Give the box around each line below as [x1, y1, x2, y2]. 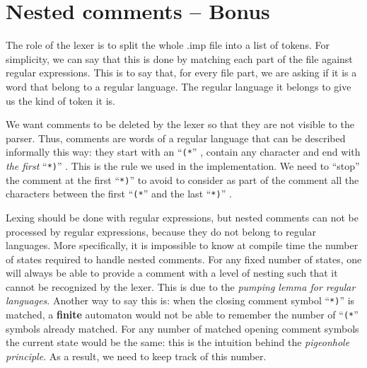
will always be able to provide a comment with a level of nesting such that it [6, 265, 338, 280]
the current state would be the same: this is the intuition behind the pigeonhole [6, 335, 350, 350]
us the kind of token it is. [6, 93, 115, 108]
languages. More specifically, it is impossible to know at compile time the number [6, 238, 359, 253]
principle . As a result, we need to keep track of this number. [6, 348, 267, 363]
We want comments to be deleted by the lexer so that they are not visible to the [6, 117, 354, 132]
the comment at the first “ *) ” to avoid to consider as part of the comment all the [6, 172, 359, 187]
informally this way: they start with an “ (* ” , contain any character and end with [6, 144, 361, 159]
